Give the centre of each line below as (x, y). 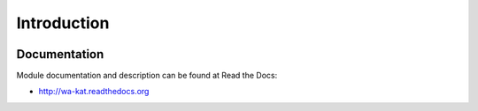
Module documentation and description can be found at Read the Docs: (147, 76)
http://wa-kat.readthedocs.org (94, 92)
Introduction (63, 23)
